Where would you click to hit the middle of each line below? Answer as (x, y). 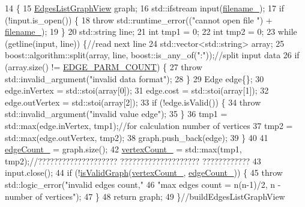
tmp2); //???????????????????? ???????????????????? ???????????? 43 (133, 160)
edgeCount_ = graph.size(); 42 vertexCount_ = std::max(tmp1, (123, 149)
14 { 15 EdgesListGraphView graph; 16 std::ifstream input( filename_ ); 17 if (144, 8)
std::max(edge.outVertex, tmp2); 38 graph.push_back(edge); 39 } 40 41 (137, 137)
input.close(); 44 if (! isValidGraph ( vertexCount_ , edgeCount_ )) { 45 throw (144, 172)
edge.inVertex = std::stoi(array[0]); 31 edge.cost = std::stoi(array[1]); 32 (137, 90)
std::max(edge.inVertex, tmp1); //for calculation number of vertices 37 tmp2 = (149, 125)
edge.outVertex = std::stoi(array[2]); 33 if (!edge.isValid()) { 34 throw (133, 102)
